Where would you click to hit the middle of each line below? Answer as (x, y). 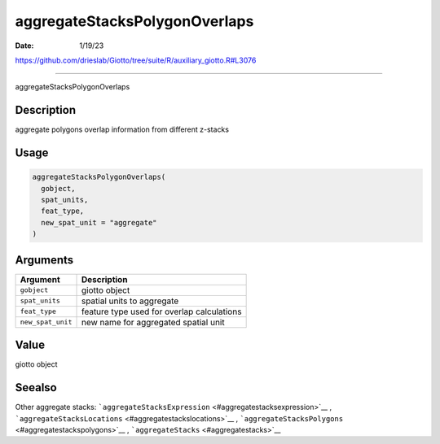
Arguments (44, 260)
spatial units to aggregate (130, 301)
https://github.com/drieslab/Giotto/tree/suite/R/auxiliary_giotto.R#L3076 (136, 60)
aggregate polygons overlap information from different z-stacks (122, 129)
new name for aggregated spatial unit (153, 322)
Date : (24, 46)
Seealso (36, 387)
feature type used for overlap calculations (161, 311)
